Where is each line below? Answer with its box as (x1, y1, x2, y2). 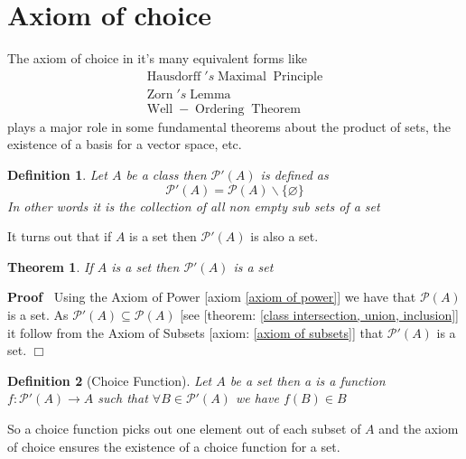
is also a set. (250, 227, 319, 246)
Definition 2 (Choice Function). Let (7, 370, 212, 389)
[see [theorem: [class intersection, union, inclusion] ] (180, 304, 460, 323)
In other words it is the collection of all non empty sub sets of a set (7, 196, 380, 215)
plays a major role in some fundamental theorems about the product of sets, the (7, 117, 451, 136)
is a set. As (7, 304, 69, 323)
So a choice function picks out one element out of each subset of (7, 418, 361, 437)
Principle (273, 70, 323, 83)
